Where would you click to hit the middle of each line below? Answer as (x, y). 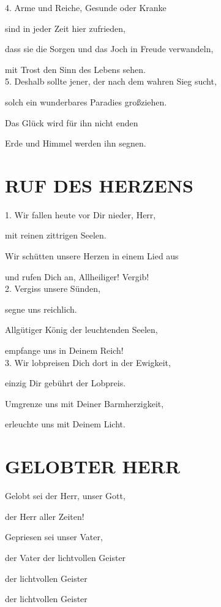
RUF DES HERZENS (99, 185)
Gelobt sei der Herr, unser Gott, (65, 496)
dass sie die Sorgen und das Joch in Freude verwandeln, (109, 49)
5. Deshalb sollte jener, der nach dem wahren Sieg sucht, (111, 81)
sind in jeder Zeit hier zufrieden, (65, 28)
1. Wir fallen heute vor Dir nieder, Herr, (81, 214)
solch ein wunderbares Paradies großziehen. (86, 101)
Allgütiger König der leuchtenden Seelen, (81, 330)
